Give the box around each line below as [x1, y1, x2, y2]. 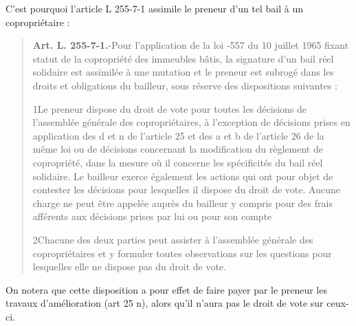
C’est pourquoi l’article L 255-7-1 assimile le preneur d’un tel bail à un [5, 1, 304, 15]
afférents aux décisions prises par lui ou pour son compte [32, 209, 272, 224]
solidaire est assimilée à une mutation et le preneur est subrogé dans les [32, 65, 335, 79]
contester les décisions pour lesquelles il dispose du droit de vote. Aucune [32, 182, 340, 197]
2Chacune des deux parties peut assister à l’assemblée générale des [32, 232, 313, 246]
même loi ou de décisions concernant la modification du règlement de [32, 142, 323, 156]
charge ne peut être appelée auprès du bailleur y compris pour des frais [32, 195, 333, 210]
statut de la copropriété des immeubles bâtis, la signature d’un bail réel [32, 51, 334, 65]
